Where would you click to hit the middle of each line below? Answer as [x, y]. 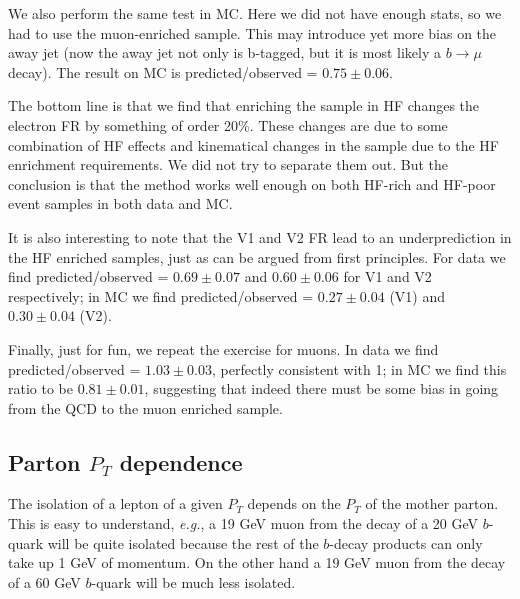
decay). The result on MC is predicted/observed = [163, 71]
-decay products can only [406, 542]
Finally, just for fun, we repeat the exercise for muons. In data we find [223, 348]
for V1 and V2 [387, 276]
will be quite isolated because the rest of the [183, 542]
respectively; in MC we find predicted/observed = [161, 295]
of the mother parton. [432, 503]
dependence [181, 461]
